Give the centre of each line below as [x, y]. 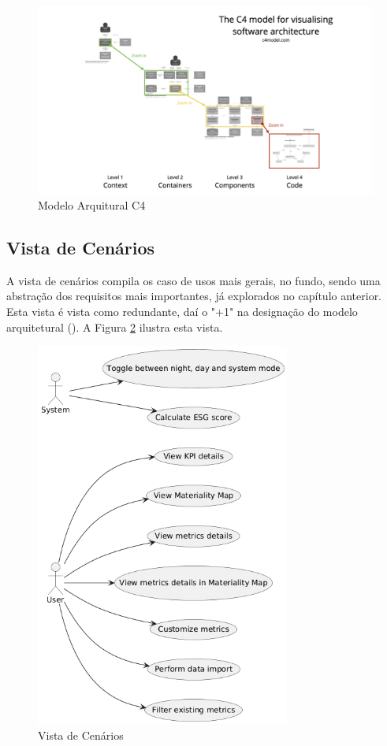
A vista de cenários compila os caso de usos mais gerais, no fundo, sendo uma [193, 280]
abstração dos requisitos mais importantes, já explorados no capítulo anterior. [194, 296]
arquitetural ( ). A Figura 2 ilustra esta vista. [115, 327]
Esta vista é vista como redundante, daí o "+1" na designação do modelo [182, 312]
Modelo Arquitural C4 [92, 205]
